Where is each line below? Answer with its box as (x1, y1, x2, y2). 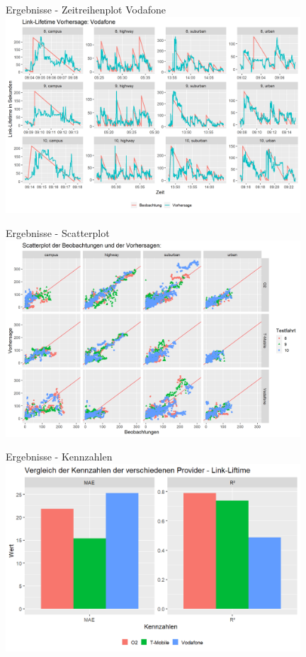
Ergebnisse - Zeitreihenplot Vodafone (6, 2, 166, 16)
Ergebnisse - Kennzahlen (6, 449, 113, 464)
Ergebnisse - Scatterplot (6, 226, 110, 241)
